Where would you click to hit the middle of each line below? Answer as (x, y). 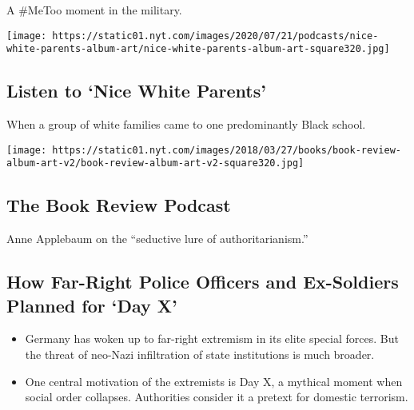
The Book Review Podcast (119, 205)
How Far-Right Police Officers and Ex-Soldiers (203, 282)
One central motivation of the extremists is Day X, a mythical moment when (214, 381)
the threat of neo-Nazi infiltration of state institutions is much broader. (200, 354)
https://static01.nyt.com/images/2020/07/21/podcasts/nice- (215, 36)
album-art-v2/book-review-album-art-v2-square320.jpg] (155, 163)
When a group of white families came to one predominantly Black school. (186, 124)
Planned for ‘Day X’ (92, 305)
